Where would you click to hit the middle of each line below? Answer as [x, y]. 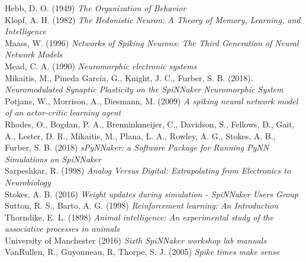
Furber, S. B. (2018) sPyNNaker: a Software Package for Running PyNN [137, 147]
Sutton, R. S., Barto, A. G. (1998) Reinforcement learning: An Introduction [142, 205]
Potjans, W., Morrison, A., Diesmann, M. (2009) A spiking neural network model [152, 100]
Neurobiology [28, 182]
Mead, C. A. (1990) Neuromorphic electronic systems [101, 65]
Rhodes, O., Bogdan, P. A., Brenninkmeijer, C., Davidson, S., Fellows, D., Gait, [150, 124]
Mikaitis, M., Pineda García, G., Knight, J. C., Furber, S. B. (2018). [129, 77]
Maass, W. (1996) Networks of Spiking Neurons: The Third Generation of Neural [152, 42]
